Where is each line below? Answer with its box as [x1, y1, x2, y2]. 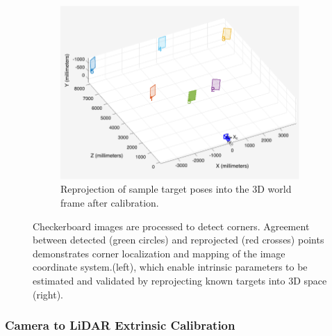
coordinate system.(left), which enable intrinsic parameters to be [33, 259, 308, 274]
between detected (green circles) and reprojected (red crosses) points [33, 232, 324, 247]
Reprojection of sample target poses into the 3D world [60, 182, 292, 196]
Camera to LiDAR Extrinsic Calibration [5, 317, 235, 334]
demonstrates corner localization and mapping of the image [33, 246, 285, 260]
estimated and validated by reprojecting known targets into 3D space [33, 273, 327, 287]
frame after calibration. [60, 195, 159, 209]
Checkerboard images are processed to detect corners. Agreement [33, 218, 310, 233]
